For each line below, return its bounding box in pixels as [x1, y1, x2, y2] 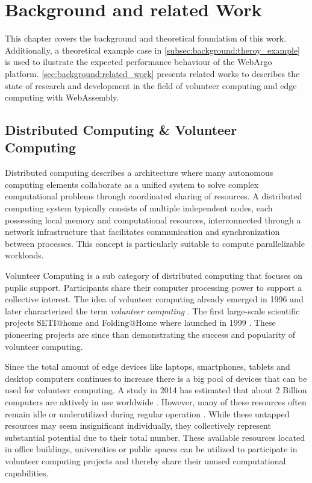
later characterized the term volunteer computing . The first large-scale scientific [5, 304, 300, 317]
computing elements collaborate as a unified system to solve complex [5, 178, 259, 190]
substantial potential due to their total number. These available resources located [5, 431, 305, 443]
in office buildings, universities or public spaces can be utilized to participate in [5, 443, 298, 455]
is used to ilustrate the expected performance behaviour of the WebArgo [5, 55, 272, 68]
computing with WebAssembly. [5, 91, 119, 104]
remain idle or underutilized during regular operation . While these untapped [5, 407, 290, 420]
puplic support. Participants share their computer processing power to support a [5, 281, 302, 293]
